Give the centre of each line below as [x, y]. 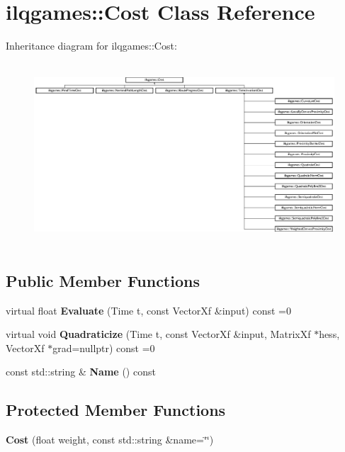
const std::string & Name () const [81, 372]
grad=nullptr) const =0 [104, 348]
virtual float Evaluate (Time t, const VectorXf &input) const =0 [148, 310]
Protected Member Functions [116, 410]
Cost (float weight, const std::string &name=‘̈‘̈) [110, 440]
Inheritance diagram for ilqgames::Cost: [91, 46]
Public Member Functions [103, 280]
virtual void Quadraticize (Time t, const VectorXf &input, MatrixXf [158, 334]
